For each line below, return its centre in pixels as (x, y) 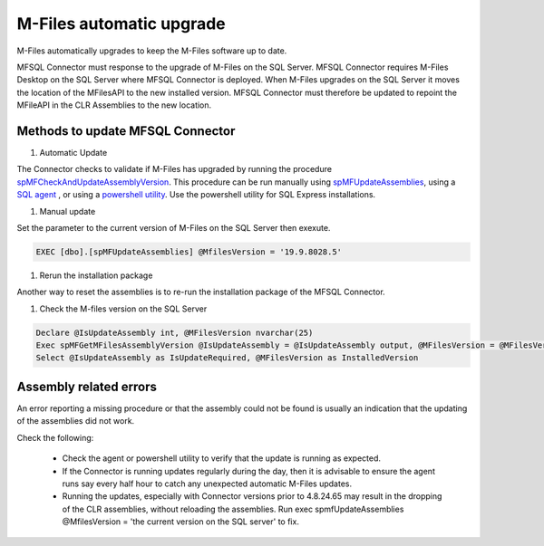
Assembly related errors (87, 386)
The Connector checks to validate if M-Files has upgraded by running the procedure (175, 169)
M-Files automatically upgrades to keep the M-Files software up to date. (152, 51)
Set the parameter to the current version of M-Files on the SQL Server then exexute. (174, 227)
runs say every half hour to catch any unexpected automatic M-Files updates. (207, 484)
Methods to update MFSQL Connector (126, 131)
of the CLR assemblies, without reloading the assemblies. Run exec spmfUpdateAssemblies (233, 509)
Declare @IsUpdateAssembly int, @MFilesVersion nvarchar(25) (175, 332)
